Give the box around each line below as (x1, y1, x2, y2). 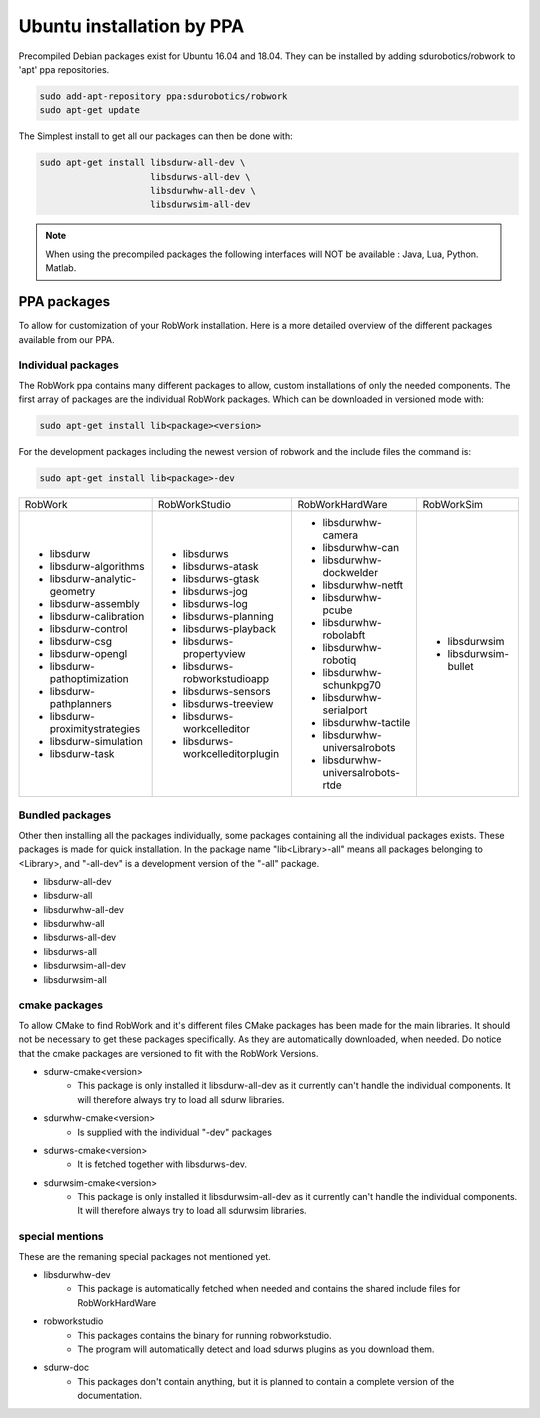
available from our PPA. (18, 333, 115, 345)
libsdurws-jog (182, 584, 249, 598)
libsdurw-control (49, 621, 129, 635)
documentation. (77, 1390, 143, 1402)
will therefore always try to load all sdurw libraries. (77, 1093, 285, 1105)
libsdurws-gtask (182, 571, 260, 585)
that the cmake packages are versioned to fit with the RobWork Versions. (18, 1047, 319, 1059)
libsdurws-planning (182, 609, 274, 623)
